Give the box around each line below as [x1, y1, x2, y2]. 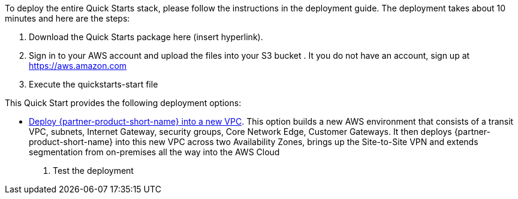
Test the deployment [53, 165, 134, 176]
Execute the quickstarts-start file [29, 79, 158, 89]
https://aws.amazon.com [29, 61, 127, 71]
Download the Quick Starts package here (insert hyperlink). [29, 32, 263, 42]
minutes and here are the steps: [5, 13, 130, 23]
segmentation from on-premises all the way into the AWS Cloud [29, 147, 280, 157]
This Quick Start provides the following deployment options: [5, 98, 242, 108]
